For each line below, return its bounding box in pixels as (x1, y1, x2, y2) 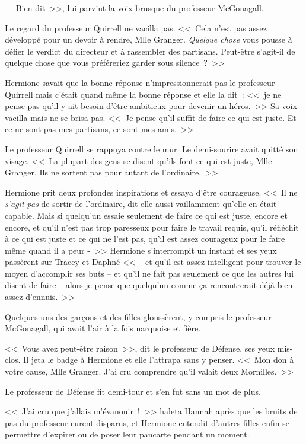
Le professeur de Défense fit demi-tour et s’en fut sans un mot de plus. (5, 385, 261, 397)
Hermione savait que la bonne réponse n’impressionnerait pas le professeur (5, 76, 275, 88)
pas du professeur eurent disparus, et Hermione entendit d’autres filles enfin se (5, 416, 289, 429)
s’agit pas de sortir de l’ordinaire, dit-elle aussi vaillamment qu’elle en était (5, 197, 277, 210)
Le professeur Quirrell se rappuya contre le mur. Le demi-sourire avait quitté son (5, 142, 298, 155)
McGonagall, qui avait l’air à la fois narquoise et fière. (5, 322, 201, 334)
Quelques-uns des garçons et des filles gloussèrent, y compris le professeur (5, 310, 272, 322)
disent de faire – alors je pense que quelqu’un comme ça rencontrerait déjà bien (5, 279, 293, 291)
